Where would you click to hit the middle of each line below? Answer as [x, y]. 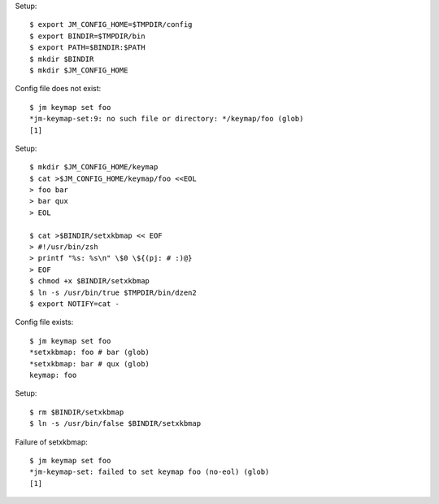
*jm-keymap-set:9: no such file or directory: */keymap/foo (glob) [167, 119]
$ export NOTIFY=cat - [75, 304]
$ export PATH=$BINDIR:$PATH [87, 48]
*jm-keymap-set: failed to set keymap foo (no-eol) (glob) [150, 472]
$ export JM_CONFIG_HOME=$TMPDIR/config [111, 25]
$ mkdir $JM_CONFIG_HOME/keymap [94, 167]
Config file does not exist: [58, 89]
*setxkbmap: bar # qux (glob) [90, 364]
